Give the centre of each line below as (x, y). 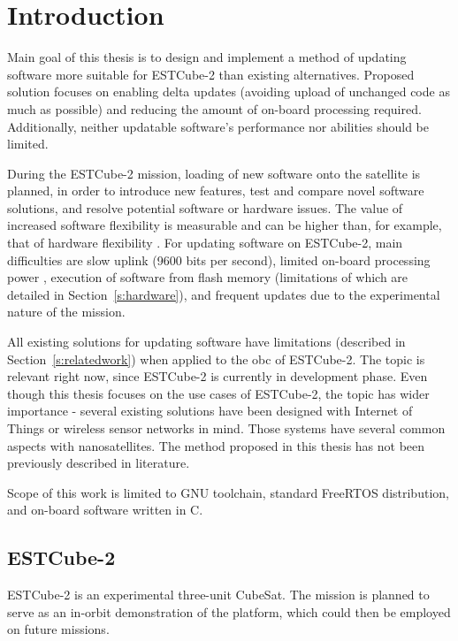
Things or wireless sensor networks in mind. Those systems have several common (226, 428)
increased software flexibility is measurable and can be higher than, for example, (225, 225)
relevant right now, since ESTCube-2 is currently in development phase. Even (218, 376)
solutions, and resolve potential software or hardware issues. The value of (205, 207)
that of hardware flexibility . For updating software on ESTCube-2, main (205, 243)
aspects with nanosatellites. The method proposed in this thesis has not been (216, 445)
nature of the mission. (66, 312)
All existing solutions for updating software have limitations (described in (206, 342)
